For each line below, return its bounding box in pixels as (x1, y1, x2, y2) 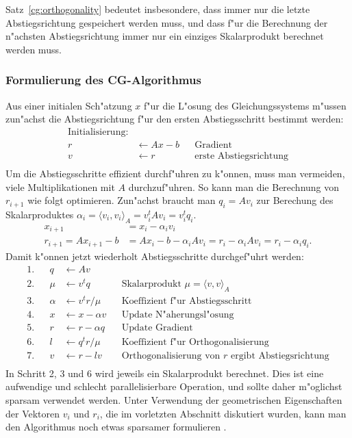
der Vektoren (5, 406, 60, 420)
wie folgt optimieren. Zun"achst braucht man (27, 193, 216, 207)
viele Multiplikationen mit (5, 179, 115, 194)
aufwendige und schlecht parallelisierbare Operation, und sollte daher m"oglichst (5, 379, 342, 394)
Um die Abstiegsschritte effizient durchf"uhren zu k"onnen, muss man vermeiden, (5, 166, 345, 180)
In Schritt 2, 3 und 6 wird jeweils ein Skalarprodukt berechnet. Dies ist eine (5, 365, 324, 380)
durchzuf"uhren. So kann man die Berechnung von (128, 179, 340, 194)
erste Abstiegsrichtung (194, 151, 289, 161)
